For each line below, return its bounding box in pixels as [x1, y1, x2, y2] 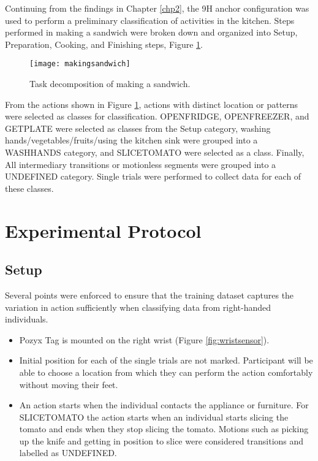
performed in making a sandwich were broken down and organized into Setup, [5, 26, 298, 39]
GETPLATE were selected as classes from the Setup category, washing [5, 121, 271, 134]
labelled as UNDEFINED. [19, 446, 117, 459]
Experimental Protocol [5, 218, 202, 243]
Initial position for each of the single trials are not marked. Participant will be [19, 354, 313, 367]
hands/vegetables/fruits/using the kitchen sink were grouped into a [5, 134, 258, 147]
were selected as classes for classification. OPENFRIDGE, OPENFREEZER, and [5, 110, 309, 123]
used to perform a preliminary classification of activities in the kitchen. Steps [5, 13, 295, 26]
